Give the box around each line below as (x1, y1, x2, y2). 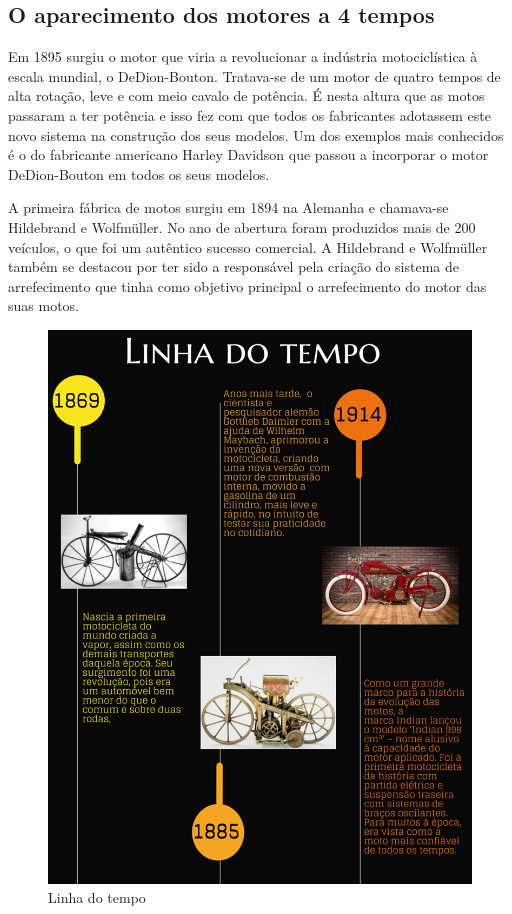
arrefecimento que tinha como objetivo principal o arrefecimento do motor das (8, 275, 487, 296)
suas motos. (8, 295, 79, 316)
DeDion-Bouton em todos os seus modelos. (8, 163, 270, 184)
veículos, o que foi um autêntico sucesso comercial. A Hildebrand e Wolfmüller (8, 236, 488, 257)
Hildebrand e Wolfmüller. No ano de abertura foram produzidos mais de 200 (8, 216, 476, 237)
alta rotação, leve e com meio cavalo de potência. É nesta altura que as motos (8, 85, 485, 106)
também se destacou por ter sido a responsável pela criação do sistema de (8, 256, 459, 277)
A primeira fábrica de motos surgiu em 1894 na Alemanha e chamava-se (8, 197, 449, 218)
